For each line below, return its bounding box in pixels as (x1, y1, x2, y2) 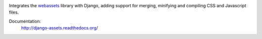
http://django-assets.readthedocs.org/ (21, 25, 98, 31)
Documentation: (9, 18, 41, 24)
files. (9, 10, 19, 15)
